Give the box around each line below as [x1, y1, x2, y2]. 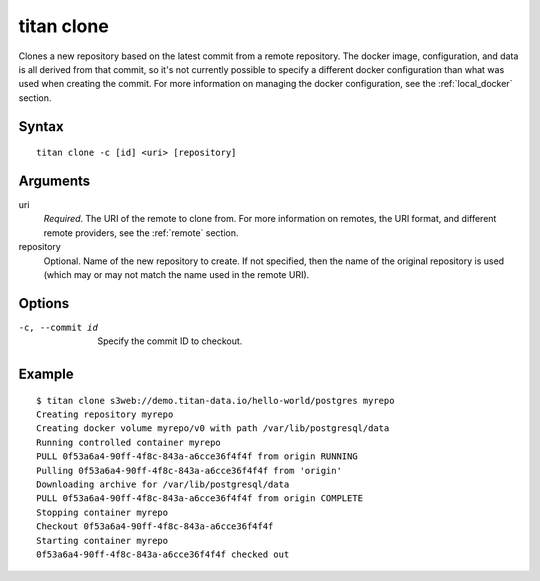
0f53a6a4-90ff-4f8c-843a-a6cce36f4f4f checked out [36, 548, 290, 560]
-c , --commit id [18, 321, 99, 333]
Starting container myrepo [36, 535, 169, 546]
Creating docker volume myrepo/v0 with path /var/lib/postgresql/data [36, 423, 390, 434]
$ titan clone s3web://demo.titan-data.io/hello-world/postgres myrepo [36, 395, 395, 406]
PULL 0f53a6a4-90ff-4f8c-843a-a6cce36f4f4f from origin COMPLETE [36, 493, 364, 504]
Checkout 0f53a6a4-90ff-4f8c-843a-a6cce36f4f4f [36, 521, 274, 532]
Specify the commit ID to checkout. [97, 335, 243, 347]
